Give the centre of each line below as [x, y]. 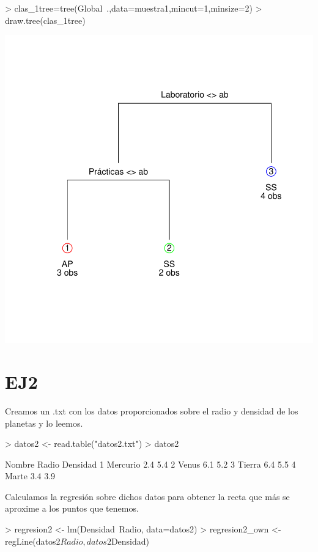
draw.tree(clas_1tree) [45, 20]
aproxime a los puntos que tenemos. [72, 508]
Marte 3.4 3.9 [30, 476]
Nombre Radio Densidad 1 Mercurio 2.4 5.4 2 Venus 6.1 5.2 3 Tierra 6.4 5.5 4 [150, 464]
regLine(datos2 [33, 541]
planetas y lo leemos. [44, 423]
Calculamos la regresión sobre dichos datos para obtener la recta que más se [147, 496]
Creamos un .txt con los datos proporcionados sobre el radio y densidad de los [152, 410]
